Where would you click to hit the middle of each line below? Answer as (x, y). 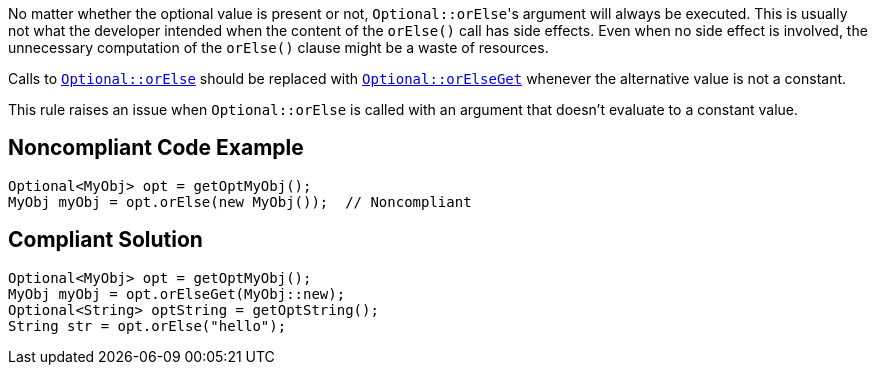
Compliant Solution (105, 240)
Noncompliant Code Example (156, 148)
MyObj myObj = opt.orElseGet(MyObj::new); (177, 293)
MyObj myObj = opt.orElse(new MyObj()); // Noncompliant (240, 201)
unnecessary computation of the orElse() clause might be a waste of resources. (278, 47)
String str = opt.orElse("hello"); (147, 325)
